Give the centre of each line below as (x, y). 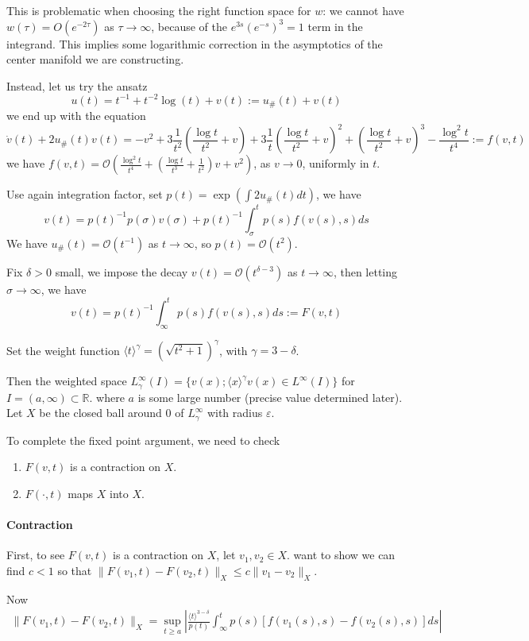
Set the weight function (63, 350)
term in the (335, 26)
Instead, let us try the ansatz (77, 85)
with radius (235, 413)
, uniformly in (336, 163)
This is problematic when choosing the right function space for (159, 10)
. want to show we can (341, 555)
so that (75, 570)
